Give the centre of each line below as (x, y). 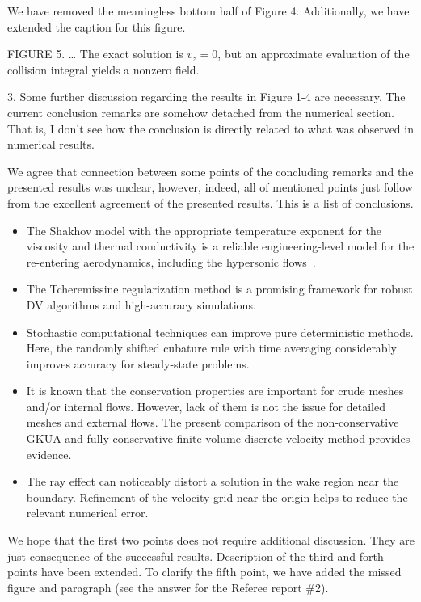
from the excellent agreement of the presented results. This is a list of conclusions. (210, 202)
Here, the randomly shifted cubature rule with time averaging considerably (211, 348)
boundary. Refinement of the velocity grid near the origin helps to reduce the (217, 497)
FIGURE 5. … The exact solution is (95, 54)
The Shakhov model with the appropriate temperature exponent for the (204, 230)
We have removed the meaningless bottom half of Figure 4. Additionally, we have (208, 11)
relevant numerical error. (87, 513)
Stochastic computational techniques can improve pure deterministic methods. (220, 332)
